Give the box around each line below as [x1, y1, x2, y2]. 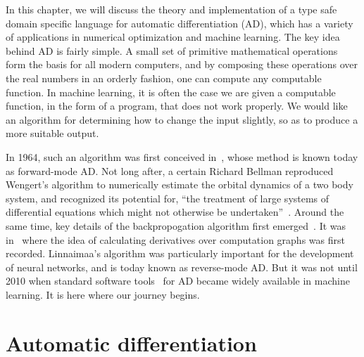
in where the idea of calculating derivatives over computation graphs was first [6, 232, 345, 247]
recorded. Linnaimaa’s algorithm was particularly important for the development [6, 246, 354, 261]
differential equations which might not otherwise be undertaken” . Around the [6, 205, 344, 219]
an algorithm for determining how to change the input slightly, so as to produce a [6, 112, 358, 126]
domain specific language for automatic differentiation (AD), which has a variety [6, 15, 353, 30]
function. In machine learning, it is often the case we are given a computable [6, 84, 336, 99]
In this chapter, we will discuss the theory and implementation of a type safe [6, 2, 337, 16]
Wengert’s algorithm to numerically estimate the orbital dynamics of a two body [6, 177, 353, 192]
